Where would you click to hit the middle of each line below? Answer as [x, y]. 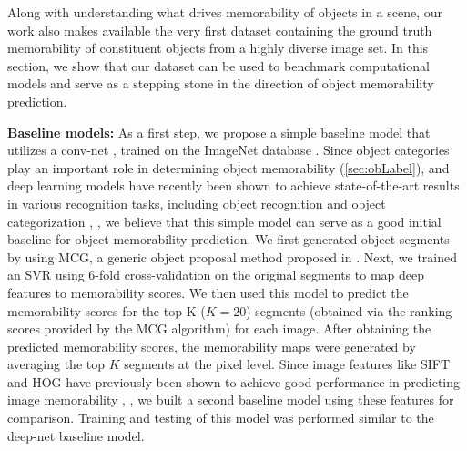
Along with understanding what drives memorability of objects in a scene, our [225, 12]
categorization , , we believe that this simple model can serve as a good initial [224, 221]
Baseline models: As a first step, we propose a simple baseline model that [219, 132]
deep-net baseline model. [76, 435]
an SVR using [46, 275]
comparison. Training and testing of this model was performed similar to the [221, 418]
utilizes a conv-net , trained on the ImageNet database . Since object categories [228, 150]
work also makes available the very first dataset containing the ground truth [220, 30]
